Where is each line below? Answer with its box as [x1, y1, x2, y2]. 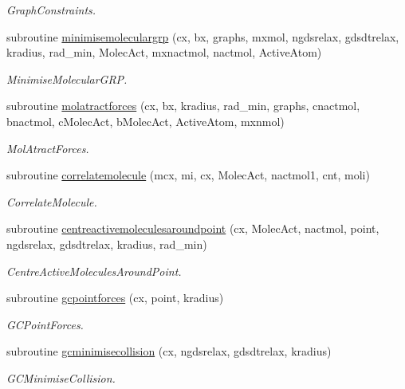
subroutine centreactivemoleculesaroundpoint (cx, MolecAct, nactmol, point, [6, 220, 379, 237]
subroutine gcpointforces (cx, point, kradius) [6, 289, 224, 306]
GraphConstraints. [6, 2, 96, 18]
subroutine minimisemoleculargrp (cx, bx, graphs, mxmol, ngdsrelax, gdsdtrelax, [6, 28, 399, 45]
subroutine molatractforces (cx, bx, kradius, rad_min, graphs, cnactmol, [6, 97, 360, 114]
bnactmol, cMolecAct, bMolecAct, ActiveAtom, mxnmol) [6, 112, 285, 129]
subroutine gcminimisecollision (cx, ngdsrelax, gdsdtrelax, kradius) [6, 343, 332, 360]
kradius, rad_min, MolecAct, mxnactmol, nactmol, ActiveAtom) [6, 44, 322, 61]
